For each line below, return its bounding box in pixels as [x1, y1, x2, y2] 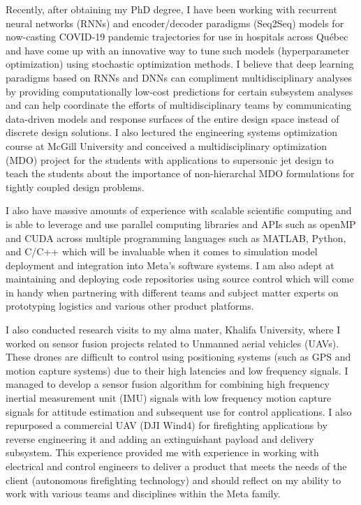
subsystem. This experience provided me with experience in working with [6, 445, 319, 460]
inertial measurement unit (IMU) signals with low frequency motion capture [6, 391, 332, 405]
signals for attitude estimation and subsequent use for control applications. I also [6, 404, 352, 419]
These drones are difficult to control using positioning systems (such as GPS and [6, 349, 351, 364]
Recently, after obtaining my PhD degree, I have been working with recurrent [6, 2, 337, 16]
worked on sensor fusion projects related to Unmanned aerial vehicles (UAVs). [6, 336, 339, 350]
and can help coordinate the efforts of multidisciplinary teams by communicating [6, 98, 352, 112]
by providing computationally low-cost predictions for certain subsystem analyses [6, 84, 353, 98]
